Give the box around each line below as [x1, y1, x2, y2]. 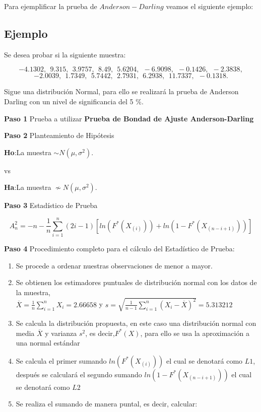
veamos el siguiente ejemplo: [166, 1, 253, 11]
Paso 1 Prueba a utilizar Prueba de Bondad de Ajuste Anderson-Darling [4, 113, 254, 123]
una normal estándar [16, 337, 80, 348]
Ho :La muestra [4, 147, 51, 157]
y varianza [45, 327, 77, 338]
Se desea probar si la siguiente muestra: [4, 49, 126, 59]
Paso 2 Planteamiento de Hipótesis [4, 130, 114, 141]
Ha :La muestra [4, 182, 51, 192]
